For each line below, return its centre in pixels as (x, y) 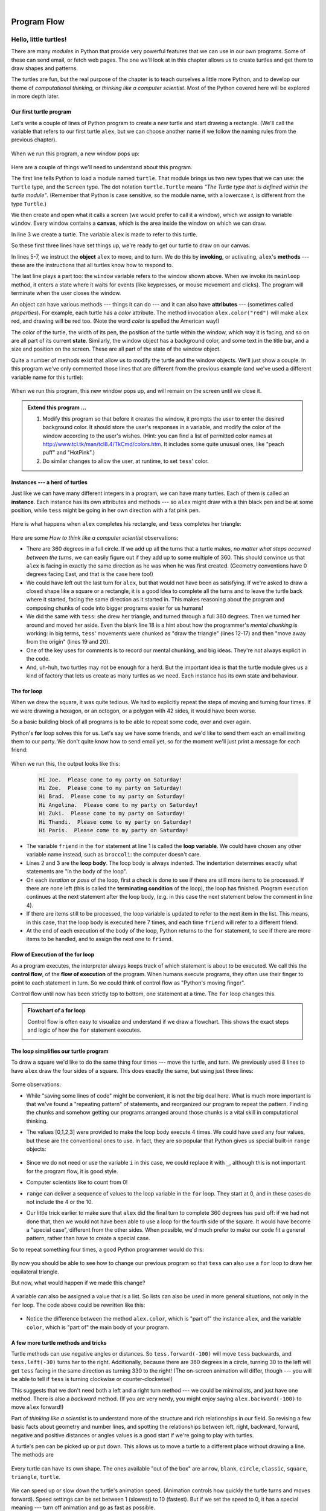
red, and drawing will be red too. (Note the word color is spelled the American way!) (115, 321)
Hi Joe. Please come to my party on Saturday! (110, 779)
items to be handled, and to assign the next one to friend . (100, 939)
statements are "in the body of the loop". (77, 872)
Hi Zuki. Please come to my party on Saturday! (112, 814)
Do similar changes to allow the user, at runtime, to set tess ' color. (126, 461)
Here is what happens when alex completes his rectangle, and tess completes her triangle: (126, 524)
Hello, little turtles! (39, 39)
